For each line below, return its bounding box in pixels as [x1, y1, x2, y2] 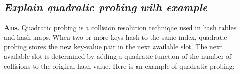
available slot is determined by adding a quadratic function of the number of [4, 51, 232, 61]
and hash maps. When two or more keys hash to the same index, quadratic [4, 32, 227, 42]
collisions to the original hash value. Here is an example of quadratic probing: [4, 60, 235, 71]
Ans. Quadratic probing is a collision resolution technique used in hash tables [4, 22, 237, 33]
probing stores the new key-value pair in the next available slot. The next [4, 41, 223, 52]
